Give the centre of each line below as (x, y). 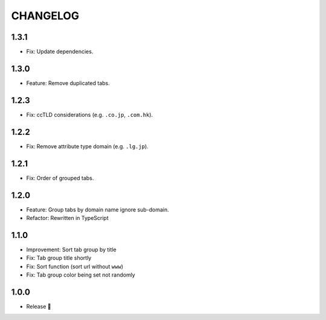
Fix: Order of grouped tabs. (60, 178)
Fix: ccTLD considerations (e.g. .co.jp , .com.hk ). (90, 115)
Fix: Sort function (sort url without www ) (75, 266)
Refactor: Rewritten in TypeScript (67, 218)
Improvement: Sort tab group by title (72, 249)
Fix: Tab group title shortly (59, 258)
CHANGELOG (45, 16)
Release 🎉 (39, 306)
